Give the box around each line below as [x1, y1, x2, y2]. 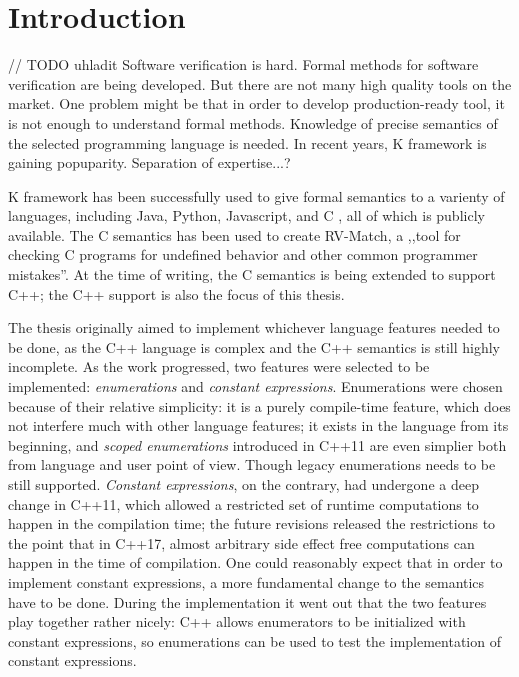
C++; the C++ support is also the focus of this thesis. [8, 283, 345, 304]
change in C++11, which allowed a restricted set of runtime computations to [8, 493, 479, 514]
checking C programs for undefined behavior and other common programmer [8, 244, 478, 265]
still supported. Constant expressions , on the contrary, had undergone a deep [8, 474, 479, 494]
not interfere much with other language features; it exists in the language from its [8, 415, 509, 436]
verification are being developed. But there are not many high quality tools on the [8, 73, 512, 94]
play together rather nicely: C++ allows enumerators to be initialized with [8, 611, 466, 632]
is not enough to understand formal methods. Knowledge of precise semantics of [8, 112, 498, 133]
